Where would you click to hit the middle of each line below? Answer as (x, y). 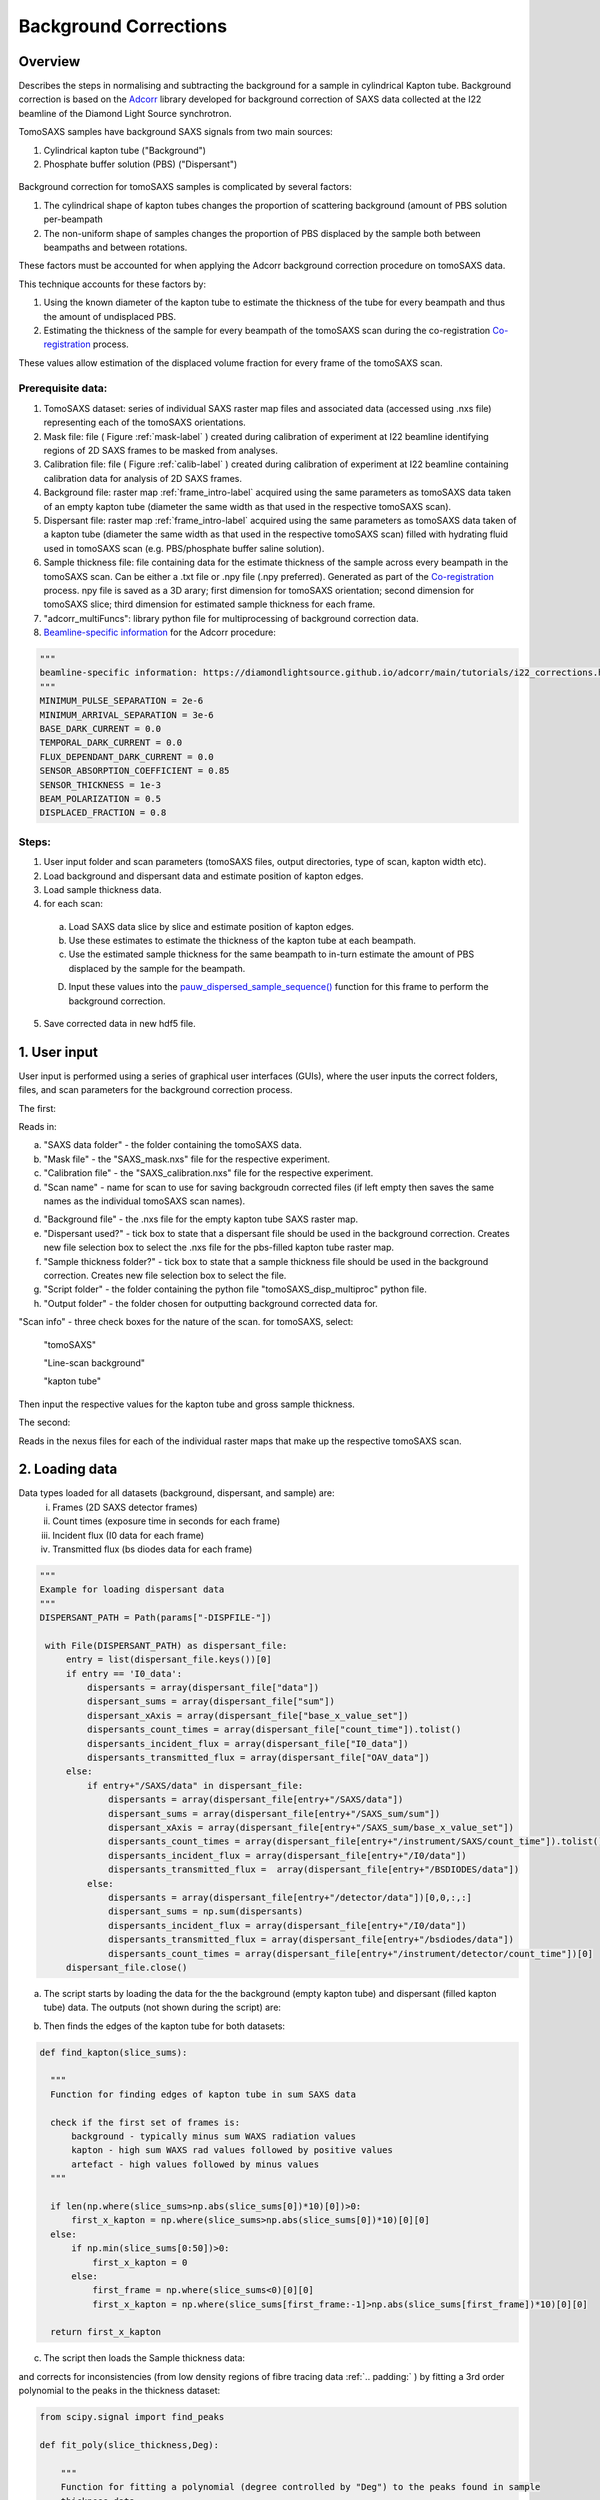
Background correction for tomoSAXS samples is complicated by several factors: (185, 187)
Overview (49, 61)
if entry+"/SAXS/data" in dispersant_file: (195, 1785)
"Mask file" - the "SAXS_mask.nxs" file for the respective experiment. (186, 1159)
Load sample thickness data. (102, 889)
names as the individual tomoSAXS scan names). (144, 1201)
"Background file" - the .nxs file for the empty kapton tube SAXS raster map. (201, 1219)
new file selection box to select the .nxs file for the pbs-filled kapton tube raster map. (219, 1247)
